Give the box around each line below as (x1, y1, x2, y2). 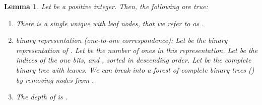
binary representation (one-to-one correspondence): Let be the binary (16, 35, 228, 45)
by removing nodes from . (16, 74, 94, 85)
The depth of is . (16, 91, 68, 102)
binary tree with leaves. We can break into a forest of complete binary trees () (16, 64, 254, 75)
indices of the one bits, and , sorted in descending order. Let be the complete (16, 55, 251, 65)
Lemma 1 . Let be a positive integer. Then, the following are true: (4, 1, 208, 11)
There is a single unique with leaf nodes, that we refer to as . (16, 18, 204, 28)
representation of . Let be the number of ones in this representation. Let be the (16, 44, 258, 55)
